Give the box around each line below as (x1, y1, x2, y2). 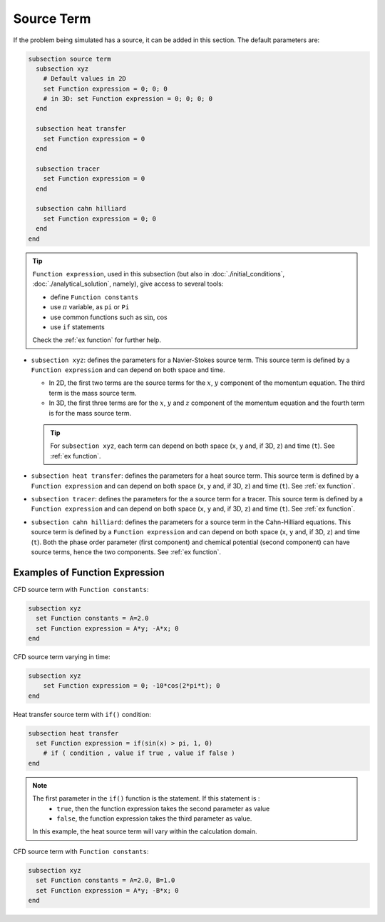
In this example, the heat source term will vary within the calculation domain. (32, 827, 257, 836)
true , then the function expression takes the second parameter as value (56, 804, 270, 813)
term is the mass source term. (48, 389, 137, 397)
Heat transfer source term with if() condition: (13, 710, 151, 718)
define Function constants (50, 293, 139, 301)
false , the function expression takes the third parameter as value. (56, 814, 252, 823)
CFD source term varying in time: (13, 652, 111, 661)
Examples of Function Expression (13, 566, 165, 578)
